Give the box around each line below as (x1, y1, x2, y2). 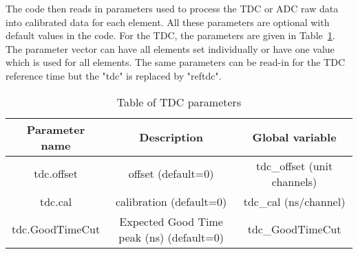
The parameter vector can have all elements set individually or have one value (6, 41, 335, 56)
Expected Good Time (119, 213, 223, 229)
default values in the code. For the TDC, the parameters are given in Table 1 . (6, 28, 335, 43)
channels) (271, 173, 317, 189)
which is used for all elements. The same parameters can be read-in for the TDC (6, 55, 346, 69)
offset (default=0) (128, 165, 214, 182)
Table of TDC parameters (116, 93, 242, 110)
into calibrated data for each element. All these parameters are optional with (6, 14, 330, 29)
